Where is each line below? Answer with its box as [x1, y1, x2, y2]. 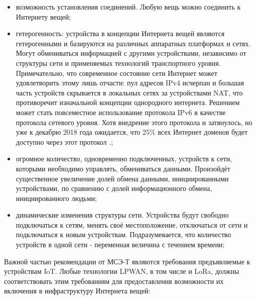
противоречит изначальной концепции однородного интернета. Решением [16, 97, 240, 108]
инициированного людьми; [16, 192, 97, 203]
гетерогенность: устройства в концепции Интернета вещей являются [16, 28, 225, 39]
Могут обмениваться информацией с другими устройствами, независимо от [16, 48, 246, 58]
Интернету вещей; [16, 11, 71, 22]
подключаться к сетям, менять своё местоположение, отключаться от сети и [16, 219, 248, 230]
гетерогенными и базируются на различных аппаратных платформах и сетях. [16, 38, 251, 48]
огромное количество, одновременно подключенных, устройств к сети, [16, 153, 232, 164]
